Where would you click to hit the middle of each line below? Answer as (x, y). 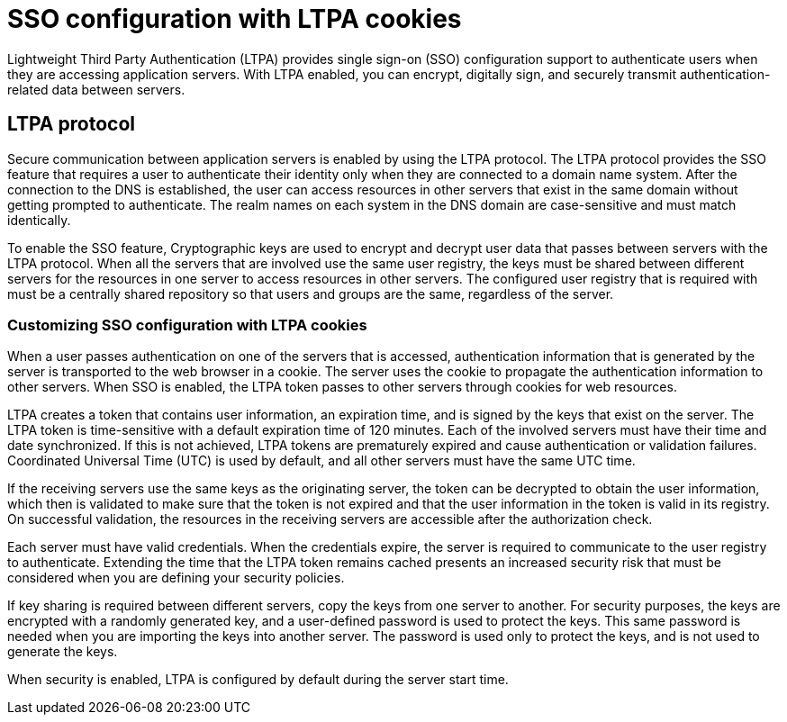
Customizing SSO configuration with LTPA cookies (187, 325)
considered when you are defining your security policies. (176, 578)
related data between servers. (96, 89)
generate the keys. (63, 652)
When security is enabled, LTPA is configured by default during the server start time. (258, 680)
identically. (39, 220)
